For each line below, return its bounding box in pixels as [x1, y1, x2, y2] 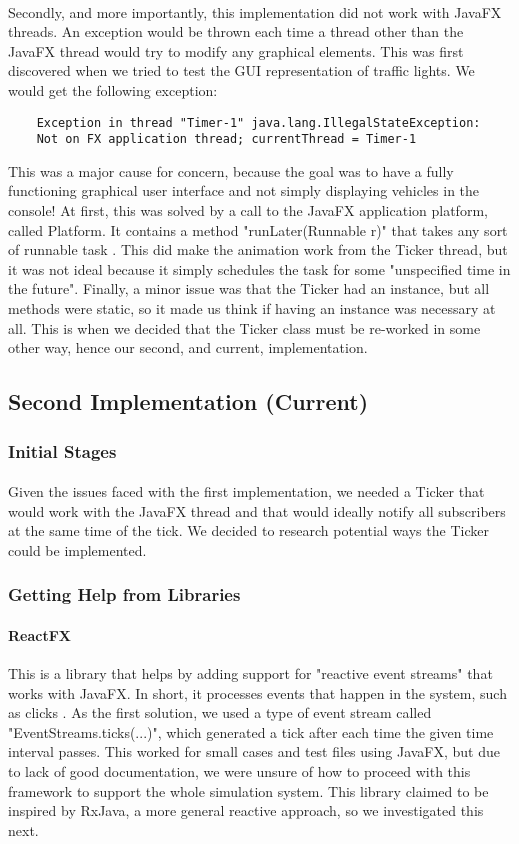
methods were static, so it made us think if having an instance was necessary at [8, 298, 496, 319]
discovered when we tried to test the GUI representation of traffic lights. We [8, 60, 475, 81]
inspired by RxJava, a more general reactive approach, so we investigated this [8, 800, 484, 821]
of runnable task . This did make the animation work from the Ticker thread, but [8, 239, 508, 260]
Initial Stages [8, 438, 117, 463]
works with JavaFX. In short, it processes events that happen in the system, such [8, 682, 507, 703]
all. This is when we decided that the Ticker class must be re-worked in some [8, 317, 481, 338]
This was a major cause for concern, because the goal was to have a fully [8, 160, 454, 181]
